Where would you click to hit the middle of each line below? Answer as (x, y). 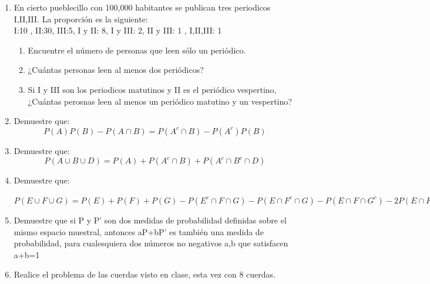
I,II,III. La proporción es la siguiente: (81, 19)
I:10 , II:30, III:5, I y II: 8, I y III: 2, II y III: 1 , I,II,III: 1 (118, 30)
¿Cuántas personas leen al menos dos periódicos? (116, 70)
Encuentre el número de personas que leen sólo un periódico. (137, 50)
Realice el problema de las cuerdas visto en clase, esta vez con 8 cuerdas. (145, 274)
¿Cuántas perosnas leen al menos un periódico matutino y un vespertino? (160, 101)
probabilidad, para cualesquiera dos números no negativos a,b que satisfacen (151, 243)
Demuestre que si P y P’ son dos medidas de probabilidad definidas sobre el (150, 220)
